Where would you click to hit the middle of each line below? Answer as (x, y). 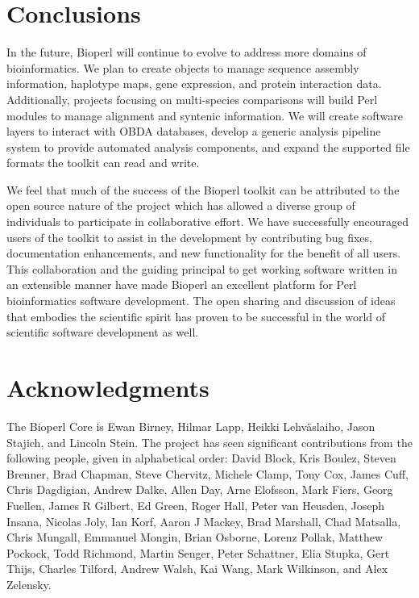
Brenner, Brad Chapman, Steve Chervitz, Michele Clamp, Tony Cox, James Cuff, (207, 473)
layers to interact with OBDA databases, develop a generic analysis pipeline (194, 131)
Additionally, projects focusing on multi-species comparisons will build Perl (192, 99)
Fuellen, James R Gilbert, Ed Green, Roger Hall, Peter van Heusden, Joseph (195, 505)
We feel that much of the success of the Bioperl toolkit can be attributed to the (203, 189)
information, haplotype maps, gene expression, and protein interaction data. (194, 84)
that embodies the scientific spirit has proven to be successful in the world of (196, 316)
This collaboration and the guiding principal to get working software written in (202, 268)
